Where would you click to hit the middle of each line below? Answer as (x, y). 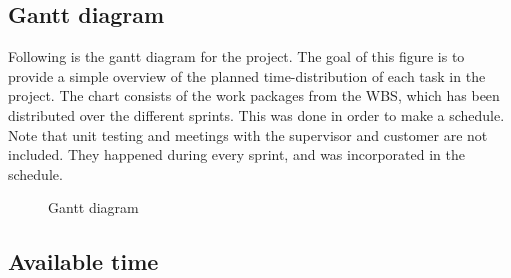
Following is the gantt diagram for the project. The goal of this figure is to (236, 56)
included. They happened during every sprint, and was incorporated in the (236, 154)
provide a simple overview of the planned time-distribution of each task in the (247, 75)
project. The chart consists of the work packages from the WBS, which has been (254, 95)
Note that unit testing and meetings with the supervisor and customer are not (248, 134)
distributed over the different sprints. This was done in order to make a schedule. (256, 114)
